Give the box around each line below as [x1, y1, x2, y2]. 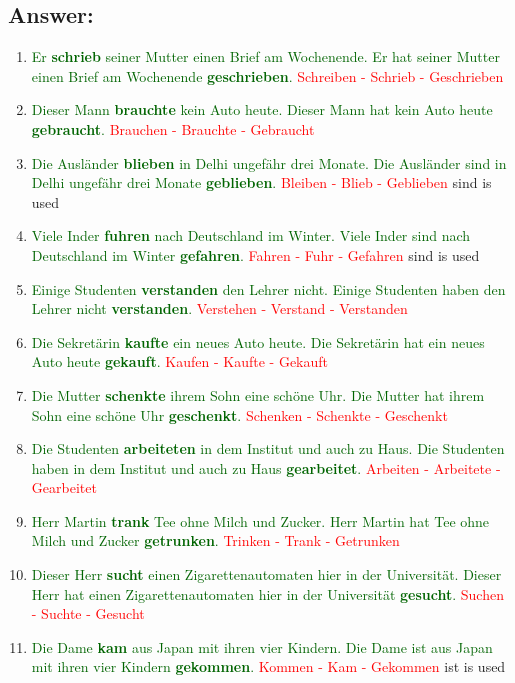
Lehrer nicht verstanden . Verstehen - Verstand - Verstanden [31, 298, 408, 319]
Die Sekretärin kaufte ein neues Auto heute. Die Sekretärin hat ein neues [31, 331, 485, 352]
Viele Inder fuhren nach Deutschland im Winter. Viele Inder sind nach [31, 225, 471, 246]
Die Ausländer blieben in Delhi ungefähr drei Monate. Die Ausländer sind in [31, 152, 507, 173]
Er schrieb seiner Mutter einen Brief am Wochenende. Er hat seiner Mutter [31, 46, 500, 67]
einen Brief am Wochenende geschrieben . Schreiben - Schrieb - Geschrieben [31, 65, 504, 86]
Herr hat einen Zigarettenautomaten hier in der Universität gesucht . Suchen [31, 583, 504, 604]
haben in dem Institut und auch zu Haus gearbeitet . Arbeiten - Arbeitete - [31, 457, 501, 478]
